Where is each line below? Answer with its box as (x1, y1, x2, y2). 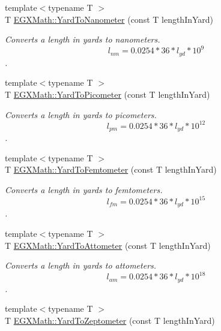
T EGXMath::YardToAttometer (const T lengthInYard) (5, 239, 211, 251)
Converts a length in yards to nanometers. (5, 33, 160, 46)
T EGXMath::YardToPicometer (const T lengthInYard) (5, 88, 210, 100)
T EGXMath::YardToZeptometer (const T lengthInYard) (5, 314, 215, 326)
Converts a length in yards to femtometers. (5, 183, 163, 195)
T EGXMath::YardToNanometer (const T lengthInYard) (5, 13, 214, 25)
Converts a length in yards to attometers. (5, 259, 157, 272)
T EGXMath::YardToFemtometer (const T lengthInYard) (5, 163, 217, 176)
